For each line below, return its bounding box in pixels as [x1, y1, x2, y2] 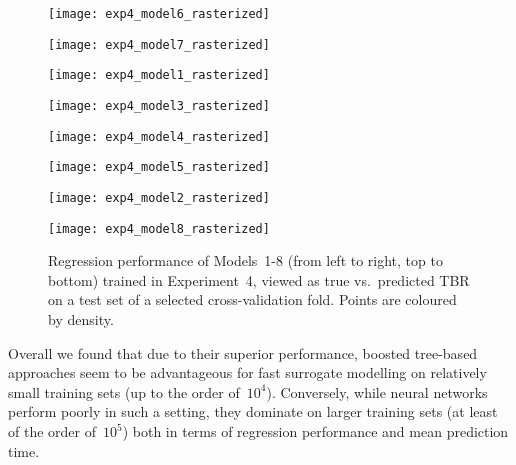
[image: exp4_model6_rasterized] [48, 7, 270, 21]
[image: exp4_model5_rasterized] [48, 160, 270, 175]
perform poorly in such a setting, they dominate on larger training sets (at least [8, 401, 498, 422]
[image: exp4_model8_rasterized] [48, 221, 270, 236]
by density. [48, 309, 114, 330]
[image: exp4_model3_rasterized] [48, 98, 270, 113]
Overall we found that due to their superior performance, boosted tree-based [8, 342, 478, 363]
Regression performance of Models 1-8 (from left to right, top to [48, 250, 443, 271]
